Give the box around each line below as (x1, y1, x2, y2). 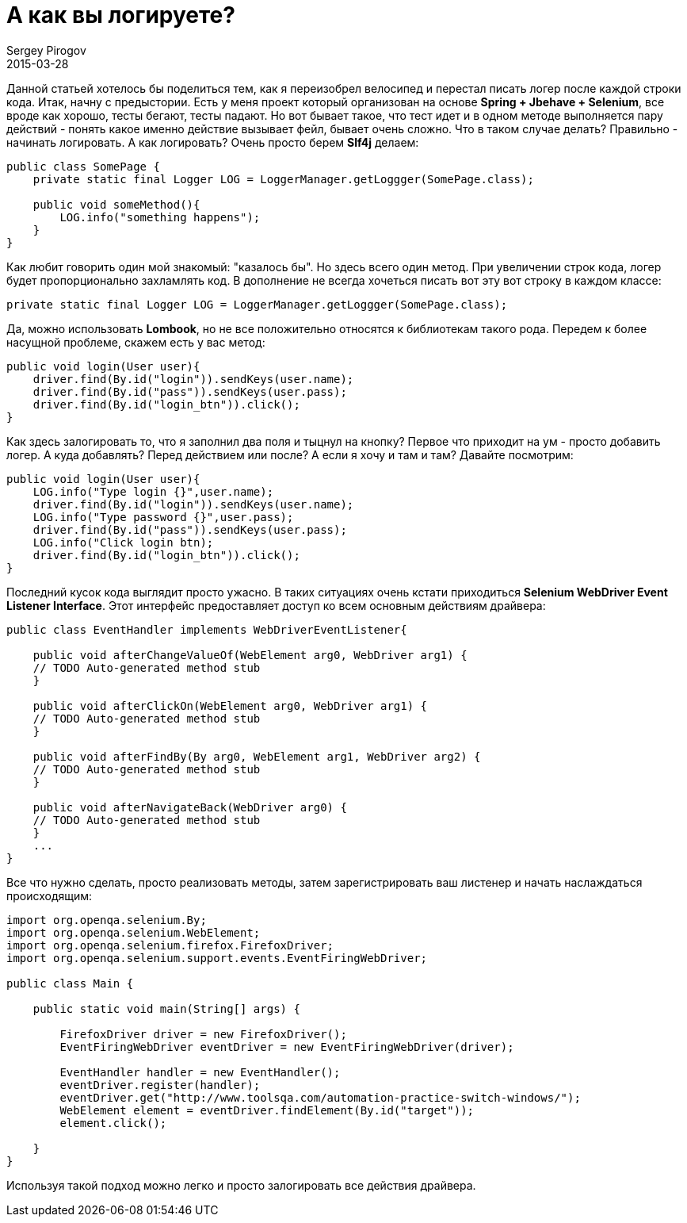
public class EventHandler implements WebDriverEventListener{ (6, 623, 407, 636)
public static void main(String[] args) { (32, 1002, 300, 1015)
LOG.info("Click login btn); (32, 535, 214, 549)
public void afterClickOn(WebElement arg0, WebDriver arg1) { (32, 699, 428, 712)
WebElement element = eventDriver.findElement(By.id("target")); (59, 1103, 475, 1117)
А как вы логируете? (6, 2, 235, 29)
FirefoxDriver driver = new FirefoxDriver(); (59, 1027, 347, 1041)
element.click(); (59, 1116, 167, 1129)
